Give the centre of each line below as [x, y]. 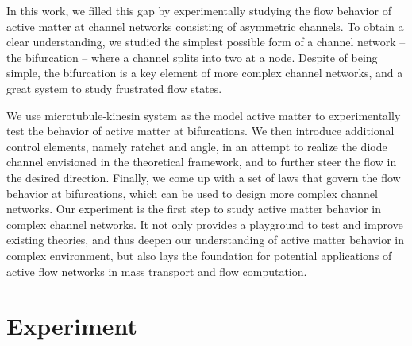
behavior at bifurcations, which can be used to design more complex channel [192, 193]
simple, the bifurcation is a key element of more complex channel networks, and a [205, 73]
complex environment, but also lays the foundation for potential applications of [199, 255]
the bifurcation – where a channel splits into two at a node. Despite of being [192, 57]
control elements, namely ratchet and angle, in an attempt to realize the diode [197, 146]
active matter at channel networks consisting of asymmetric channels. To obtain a [205, 26]
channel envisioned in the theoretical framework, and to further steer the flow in [202, 162]
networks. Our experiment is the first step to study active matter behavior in [194, 209]
